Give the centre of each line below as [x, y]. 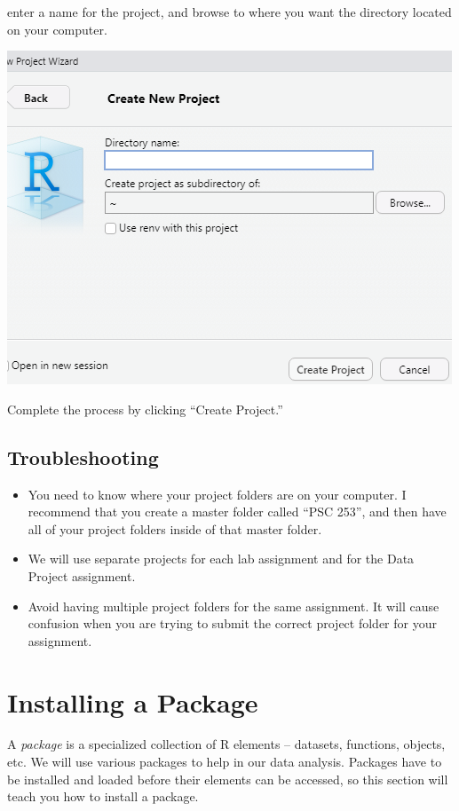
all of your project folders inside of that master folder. [175, 528]
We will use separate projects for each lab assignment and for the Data [221, 559]
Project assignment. [82, 575]
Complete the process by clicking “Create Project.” [145, 409]
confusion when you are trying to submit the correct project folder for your [232, 623]
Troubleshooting [83, 457]
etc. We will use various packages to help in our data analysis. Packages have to [225, 762]
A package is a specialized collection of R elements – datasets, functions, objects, [226, 744]
